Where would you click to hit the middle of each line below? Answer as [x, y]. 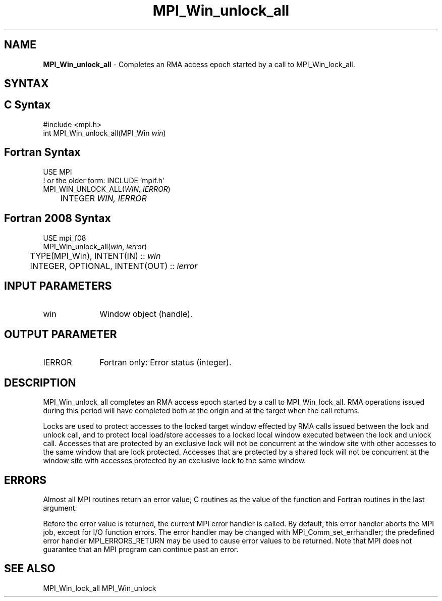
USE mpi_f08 [65, 238]
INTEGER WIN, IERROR [103, 198]
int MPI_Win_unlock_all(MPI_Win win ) [104, 133]
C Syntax [27, 105]
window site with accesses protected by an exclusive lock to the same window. [175, 461]
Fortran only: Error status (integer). [165, 363]
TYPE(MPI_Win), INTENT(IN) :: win [95, 256]
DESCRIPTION [40, 383]
